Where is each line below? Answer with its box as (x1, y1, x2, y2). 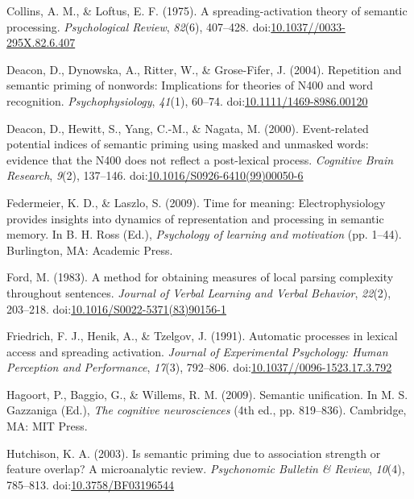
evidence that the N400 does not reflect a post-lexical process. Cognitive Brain (6, 151, 394, 168)
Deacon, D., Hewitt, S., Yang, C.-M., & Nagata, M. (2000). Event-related (6, 119, 369, 136)
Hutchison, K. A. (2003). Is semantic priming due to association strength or (6, 444, 381, 461)
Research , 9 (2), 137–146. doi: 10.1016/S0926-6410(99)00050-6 (6, 167, 304, 184)
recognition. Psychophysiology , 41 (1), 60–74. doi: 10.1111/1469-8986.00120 (6, 92, 368, 109)
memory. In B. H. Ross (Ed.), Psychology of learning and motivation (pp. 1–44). (6, 226, 402, 243)
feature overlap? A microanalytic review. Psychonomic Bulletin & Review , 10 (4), (6, 460, 405, 477)
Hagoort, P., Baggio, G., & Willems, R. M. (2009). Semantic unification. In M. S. (6, 385, 408, 402)
